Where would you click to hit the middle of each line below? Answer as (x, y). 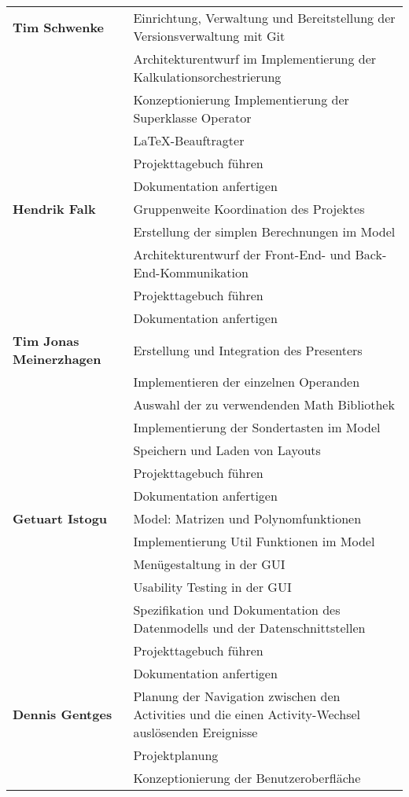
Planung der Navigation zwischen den (237, 696)
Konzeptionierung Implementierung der (241, 99)
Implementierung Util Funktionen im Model (254, 541)
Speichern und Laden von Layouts (227, 450)
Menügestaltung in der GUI (209, 564)
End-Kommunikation (191, 272)
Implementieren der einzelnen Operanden (247, 382)
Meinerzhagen (57, 359)
